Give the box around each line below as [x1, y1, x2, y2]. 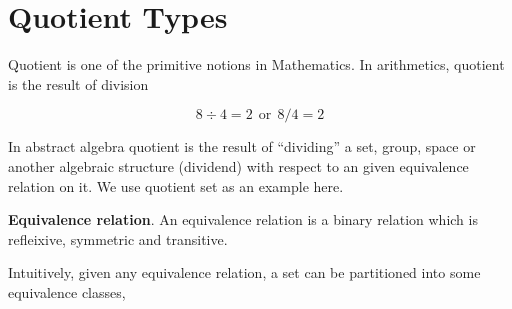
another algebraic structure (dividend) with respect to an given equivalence [8, 155, 469, 176]
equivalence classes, [8, 281, 126, 302]
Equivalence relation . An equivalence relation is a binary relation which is [8, 209, 478, 230]
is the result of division [8, 73, 149, 94]
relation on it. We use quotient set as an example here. [8, 175, 344, 196]
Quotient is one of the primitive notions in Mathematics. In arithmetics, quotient [8, 54, 505, 75]
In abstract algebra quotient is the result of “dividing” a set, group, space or [8, 136, 476, 157]
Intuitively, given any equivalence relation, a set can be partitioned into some [8, 262, 481, 283]
